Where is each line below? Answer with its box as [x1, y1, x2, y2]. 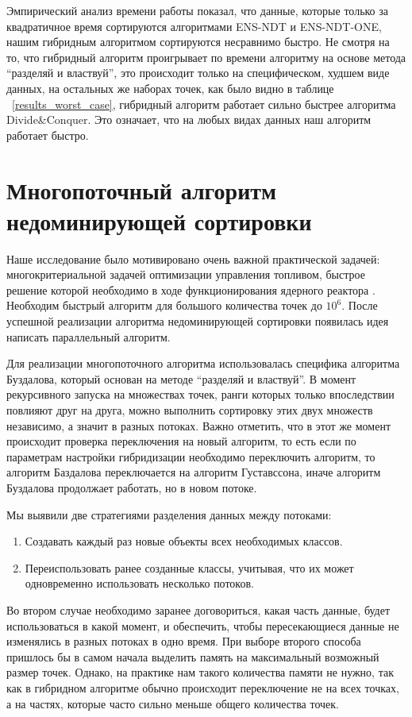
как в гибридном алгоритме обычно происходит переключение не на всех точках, [6, 679, 399, 696]
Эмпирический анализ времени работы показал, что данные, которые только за [6, 2, 389, 18]
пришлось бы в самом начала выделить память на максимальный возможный [6, 648, 379, 665]
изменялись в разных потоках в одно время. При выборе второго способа [6, 633, 361, 650]
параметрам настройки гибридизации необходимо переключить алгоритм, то [6, 448, 375, 465]
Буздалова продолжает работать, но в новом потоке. [6, 479, 257, 495]
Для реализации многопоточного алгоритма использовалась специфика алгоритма [6, 355, 400, 372]
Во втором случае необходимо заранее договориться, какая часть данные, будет [6, 601, 391, 618]
